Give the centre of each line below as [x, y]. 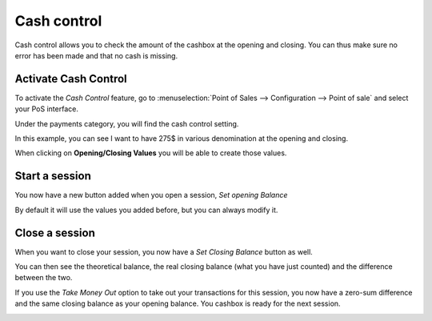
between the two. [44, 278]
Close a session [55, 233]
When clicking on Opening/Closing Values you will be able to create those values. [151, 153]
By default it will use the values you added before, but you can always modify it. [146, 210]
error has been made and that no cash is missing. [96, 55]
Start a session [53, 176]
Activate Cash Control [71, 79]
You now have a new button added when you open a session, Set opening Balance [151, 195]
